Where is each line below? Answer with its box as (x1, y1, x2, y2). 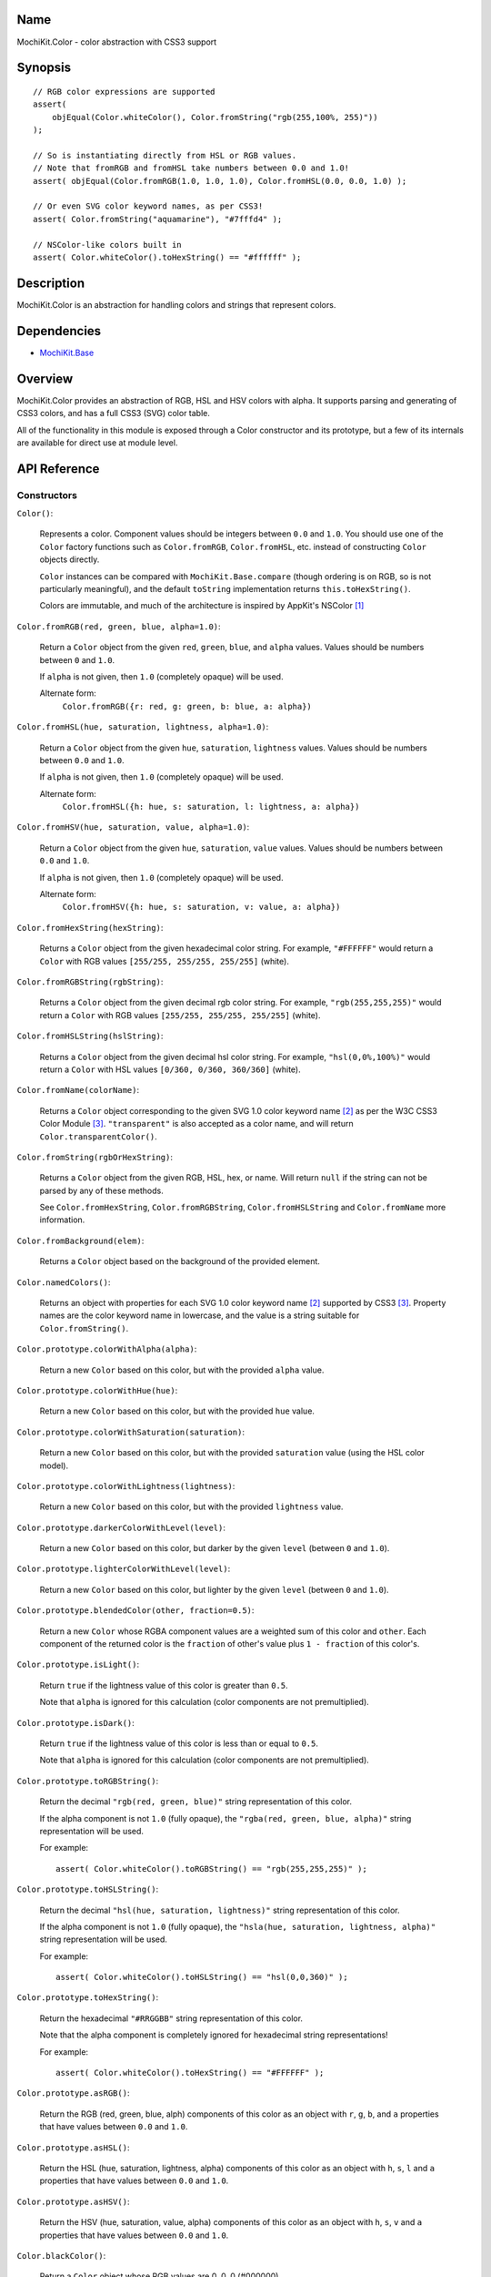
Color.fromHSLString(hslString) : (16, 1030, 164, 1042)
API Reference (16, 461, 100, 476)
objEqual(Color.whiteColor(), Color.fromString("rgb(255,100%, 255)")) (51, 112, 378, 122)
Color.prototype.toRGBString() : (16, 1775, 159, 1786)
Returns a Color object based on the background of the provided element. (39, 1256, 320, 1267)
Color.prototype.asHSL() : (16, 2141, 130, 2153)
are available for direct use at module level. (16, 437, 178, 448)
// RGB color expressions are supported (33, 87, 215, 97)
